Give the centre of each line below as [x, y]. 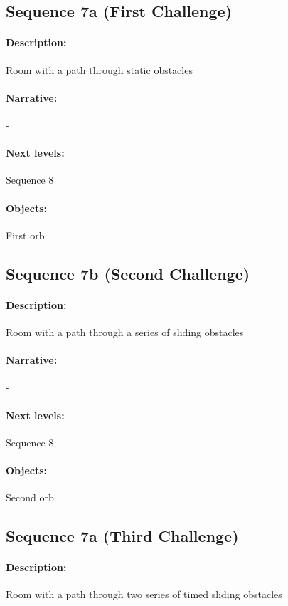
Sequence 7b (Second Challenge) [128, 273]
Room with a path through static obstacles [99, 69]
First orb [25, 235]
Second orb [30, 497]
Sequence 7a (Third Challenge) [122, 536]
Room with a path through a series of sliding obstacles [125, 331]
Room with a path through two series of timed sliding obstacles [144, 594]
